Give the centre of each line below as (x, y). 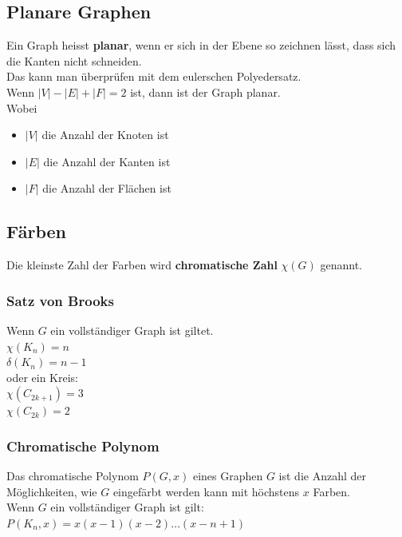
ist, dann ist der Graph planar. (205, 91)
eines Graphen (228, 476)
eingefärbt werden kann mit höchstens (206, 491)
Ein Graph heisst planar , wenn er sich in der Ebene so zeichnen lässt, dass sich (201, 45)
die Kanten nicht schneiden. (74, 60)
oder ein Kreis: (42, 377)
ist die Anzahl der (322, 476)
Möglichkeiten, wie (52, 491)
